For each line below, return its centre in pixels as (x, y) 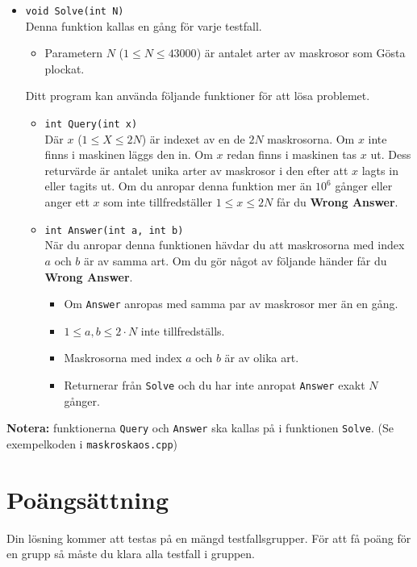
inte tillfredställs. (183, 330)
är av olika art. (262, 358)
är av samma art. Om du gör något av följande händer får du (236, 260)
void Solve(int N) (75, 11)
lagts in (380, 170)
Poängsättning (88, 499)
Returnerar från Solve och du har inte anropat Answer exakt (215, 384)
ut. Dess (391, 154)
